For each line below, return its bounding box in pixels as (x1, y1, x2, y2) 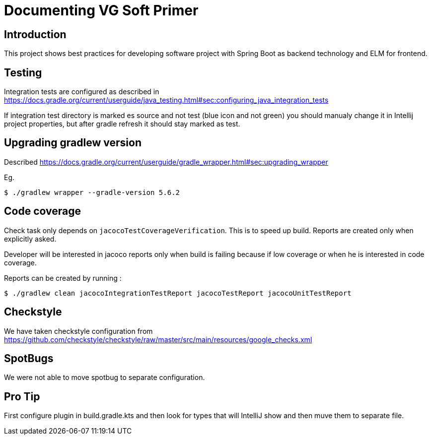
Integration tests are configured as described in (4, 87, 159, 96)
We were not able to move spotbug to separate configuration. (4, 373, 205, 382)
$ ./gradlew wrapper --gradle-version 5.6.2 (4, 188, 180, 196)
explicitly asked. (4, 234, 57, 243)
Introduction (4, 28, 67, 41)
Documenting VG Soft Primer (4, 2, 199, 19)
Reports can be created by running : (4, 273, 122, 282)
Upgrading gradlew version (4, 136, 142, 149)
